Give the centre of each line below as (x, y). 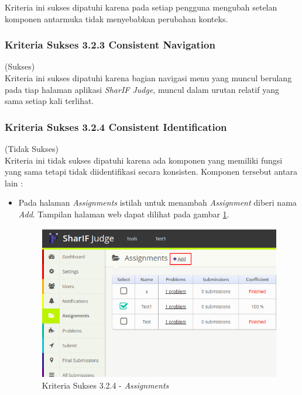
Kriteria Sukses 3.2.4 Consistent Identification (116, 127)
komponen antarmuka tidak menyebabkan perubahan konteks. (116, 18)
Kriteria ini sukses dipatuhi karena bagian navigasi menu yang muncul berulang (148, 78)
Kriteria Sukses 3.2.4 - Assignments (105, 385)
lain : (14, 183)
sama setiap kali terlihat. (49, 101)
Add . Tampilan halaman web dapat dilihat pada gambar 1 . (124, 214)
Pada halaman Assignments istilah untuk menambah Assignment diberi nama (157, 202)
